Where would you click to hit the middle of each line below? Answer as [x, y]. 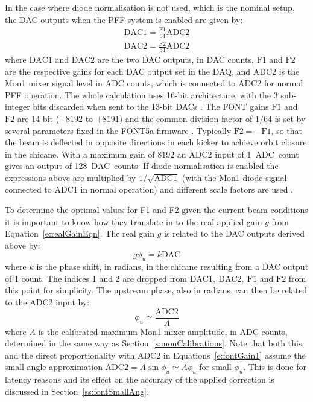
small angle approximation [54, 367]
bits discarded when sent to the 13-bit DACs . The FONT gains [151, 107]
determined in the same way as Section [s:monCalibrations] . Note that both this [153, 343]
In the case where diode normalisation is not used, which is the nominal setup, [150, 7]
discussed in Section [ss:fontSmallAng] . [77, 391]
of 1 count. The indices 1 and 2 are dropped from [96, 278]
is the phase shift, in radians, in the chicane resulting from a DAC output [172, 266]
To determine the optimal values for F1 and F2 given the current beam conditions [156, 210]
